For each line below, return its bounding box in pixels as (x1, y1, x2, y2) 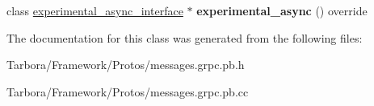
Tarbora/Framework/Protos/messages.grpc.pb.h (6, 56, 245, 73)
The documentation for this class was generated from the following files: (6, 29, 363, 46)
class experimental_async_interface (6, 2, 183, 18)
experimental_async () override (196, 2, 368, 18)
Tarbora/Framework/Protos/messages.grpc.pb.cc (6, 83, 249, 100)
